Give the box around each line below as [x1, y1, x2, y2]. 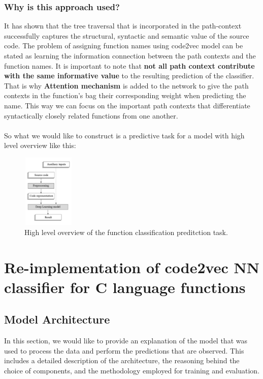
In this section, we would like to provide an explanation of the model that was [4, 335, 247, 346]
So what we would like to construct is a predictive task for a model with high [4, 130, 245, 140]
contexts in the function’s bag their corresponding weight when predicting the [4, 90, 246, 101]
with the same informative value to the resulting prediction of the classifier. [4, 70, 254, 81]
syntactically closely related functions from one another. [4, 110, 178, 121]
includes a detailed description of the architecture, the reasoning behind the [4, 355, 240, 366]
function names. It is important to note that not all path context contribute [4, 60, 255, 71]
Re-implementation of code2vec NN [4, 256, 259, 277]
